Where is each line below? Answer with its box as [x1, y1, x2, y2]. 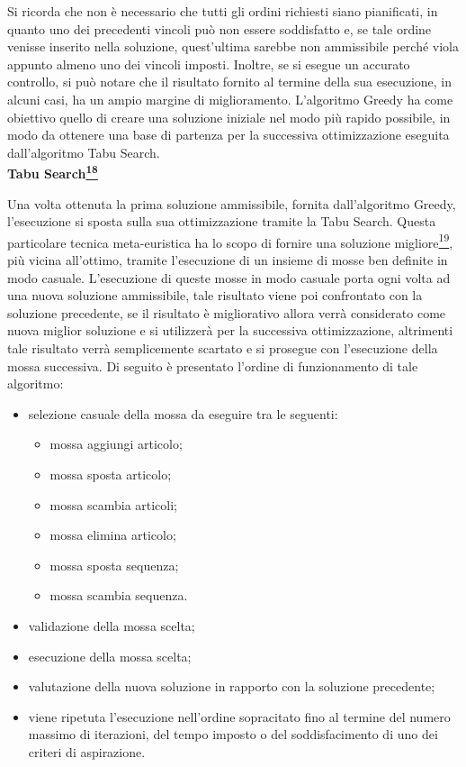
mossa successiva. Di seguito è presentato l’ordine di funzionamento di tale [7, 356, 418, 375]
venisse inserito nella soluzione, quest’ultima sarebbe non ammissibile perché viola [7, 37, 459, 56]
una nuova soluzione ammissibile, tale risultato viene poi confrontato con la [7, 286, 423, 305]
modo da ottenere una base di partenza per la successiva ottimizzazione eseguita [7, 125, 450, 144]
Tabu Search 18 [7, 161, 98, 182]
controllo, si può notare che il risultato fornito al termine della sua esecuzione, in [7, 72, 453, 91]
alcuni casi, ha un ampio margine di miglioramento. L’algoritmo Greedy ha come [7, 89, 453, 108]
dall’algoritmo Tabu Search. [7, 142, 160, 161]
